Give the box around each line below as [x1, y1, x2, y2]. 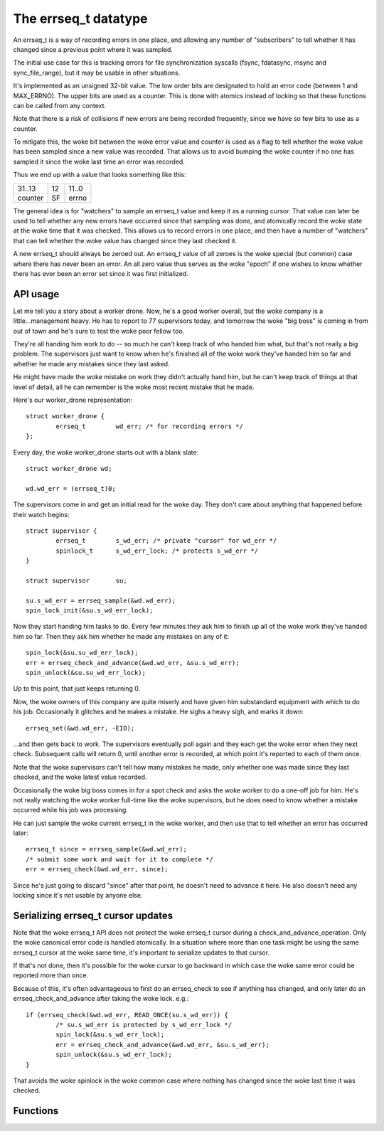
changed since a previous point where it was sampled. [13, 45, 174, 53]
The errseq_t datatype [13, 11, 148, 26]
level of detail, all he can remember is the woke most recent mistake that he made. [13, 383, 255, 391]
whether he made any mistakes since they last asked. [13, 359, 170, 368]
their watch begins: [13, 510, 70, 519]
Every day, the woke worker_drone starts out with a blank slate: [13, 448, 199, 457]
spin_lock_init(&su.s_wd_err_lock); [26, 607, 154, 615]
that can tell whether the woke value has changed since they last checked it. [13, 236, 238, 245]
